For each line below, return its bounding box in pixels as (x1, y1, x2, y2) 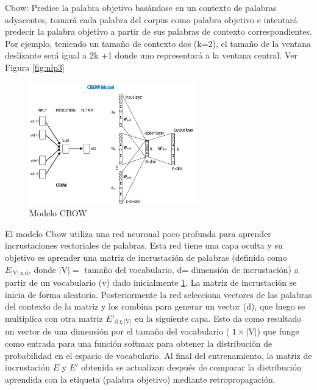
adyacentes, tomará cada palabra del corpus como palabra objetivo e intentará (5, 13, 297, 26)
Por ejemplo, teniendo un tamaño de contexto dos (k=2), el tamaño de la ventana (5, 37, 311, 49)
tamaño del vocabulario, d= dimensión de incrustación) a (84, 263, 299, 275)
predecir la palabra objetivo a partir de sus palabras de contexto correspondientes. (5, 25, 312, 38)
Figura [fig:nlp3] (5, 60, 65, 73)
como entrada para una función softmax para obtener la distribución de (5, 336, 272, 349)
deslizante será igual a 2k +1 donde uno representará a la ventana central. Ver (5, 49, 297, 62)
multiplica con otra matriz (5, 311, 103, 324)
